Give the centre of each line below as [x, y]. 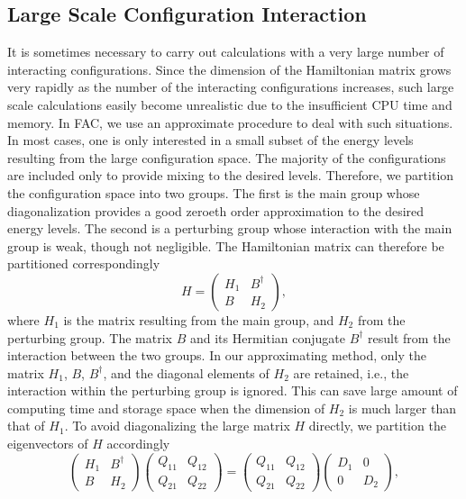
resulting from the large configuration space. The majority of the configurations [227, 157]
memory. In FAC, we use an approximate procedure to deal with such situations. [230, 122]
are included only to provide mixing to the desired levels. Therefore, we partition [231, 175]
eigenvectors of [48, 444]
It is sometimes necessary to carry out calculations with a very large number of [226, 52]
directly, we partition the [377, 426]
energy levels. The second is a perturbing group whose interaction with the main [230, 228]
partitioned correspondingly [84, 263]
